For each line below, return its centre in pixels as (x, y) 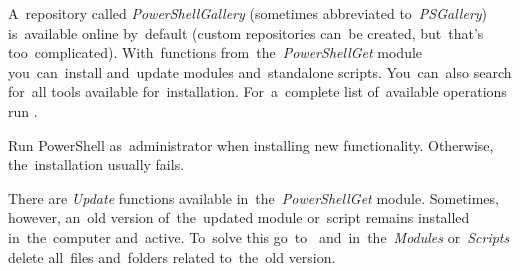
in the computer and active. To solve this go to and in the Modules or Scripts (259, 236)
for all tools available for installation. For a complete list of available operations (257, 91)
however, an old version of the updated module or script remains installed (239, 217)
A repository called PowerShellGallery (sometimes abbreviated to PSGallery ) (248, 13)
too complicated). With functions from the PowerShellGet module (215, 52)
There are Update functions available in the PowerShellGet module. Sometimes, (253, 197)
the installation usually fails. (96, 164)
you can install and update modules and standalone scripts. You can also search (260, 71)
